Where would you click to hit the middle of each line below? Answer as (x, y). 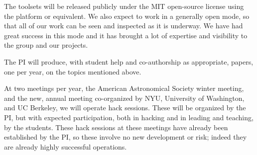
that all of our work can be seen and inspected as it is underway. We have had (124, 26)
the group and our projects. (46, 45)
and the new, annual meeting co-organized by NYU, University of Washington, (124, 98)
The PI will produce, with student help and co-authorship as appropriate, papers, (129, 61)
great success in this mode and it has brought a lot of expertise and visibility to (126, 35)
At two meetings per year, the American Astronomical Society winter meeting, (124, 88)
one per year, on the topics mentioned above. (73, 71)
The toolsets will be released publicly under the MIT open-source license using (124, 6)
